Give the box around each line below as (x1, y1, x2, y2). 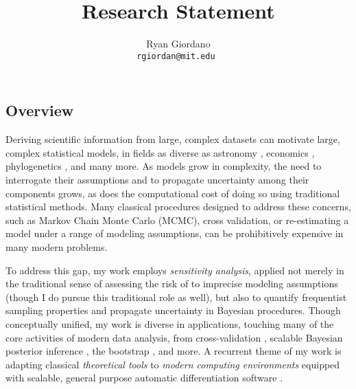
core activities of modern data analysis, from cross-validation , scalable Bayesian (5, 330, 343, 344)
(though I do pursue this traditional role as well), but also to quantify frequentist (5, 289, 347, 304)
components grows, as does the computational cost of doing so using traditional (5, 186, 340, 200)
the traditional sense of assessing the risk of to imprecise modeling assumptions (5, 276, 338, 291)
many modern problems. (5, 239, 108, 254)
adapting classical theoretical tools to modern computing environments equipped (5, 357, 340, 371)
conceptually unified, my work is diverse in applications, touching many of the (5, 316, 334, 331)
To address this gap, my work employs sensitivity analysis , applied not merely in (5, 263, 344, 277)
